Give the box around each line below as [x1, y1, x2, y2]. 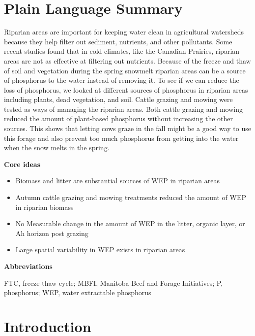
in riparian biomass [15, 202, 74, 212]
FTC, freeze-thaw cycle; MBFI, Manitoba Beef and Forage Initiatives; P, [4, 277, 223, 288]
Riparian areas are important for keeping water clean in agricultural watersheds [4, 27, 244, 37]
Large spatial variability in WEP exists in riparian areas [15, 244, 185, 255]
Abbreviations [4, 261, 53, 271]
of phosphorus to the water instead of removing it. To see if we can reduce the [4, 75, 239, 85]
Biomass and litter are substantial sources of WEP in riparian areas [15, 175, 220, 186]
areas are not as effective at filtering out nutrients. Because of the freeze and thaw [4, 55, 251, 66]
